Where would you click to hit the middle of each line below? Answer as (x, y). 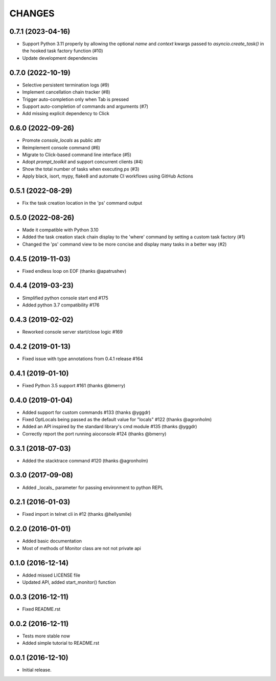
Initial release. (37, 670)
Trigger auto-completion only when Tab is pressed (75, 99)
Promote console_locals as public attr (62, 140)
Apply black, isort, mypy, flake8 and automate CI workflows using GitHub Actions (108, 176)
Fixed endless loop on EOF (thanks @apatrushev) (74, 271)
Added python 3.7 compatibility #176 (61, 305)
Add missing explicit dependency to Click (66, 114)
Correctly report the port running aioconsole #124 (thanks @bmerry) (94, 434)
